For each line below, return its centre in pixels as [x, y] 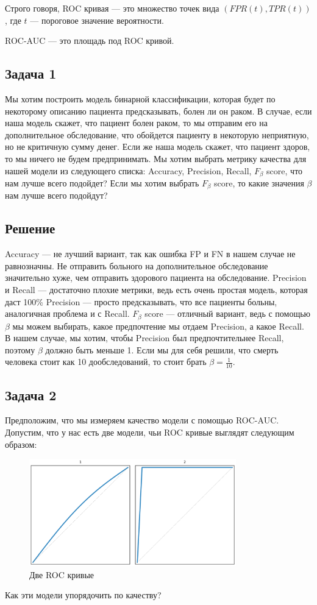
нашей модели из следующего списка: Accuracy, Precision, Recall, [128, 170]
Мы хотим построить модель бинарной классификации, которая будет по [140, 98]
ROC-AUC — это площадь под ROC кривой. [90, 41]
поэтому [20, 349]
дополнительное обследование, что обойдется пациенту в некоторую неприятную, [157, 134]
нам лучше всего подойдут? [56, 195]
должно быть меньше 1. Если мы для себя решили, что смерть [162, 349]
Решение [30, 228]
